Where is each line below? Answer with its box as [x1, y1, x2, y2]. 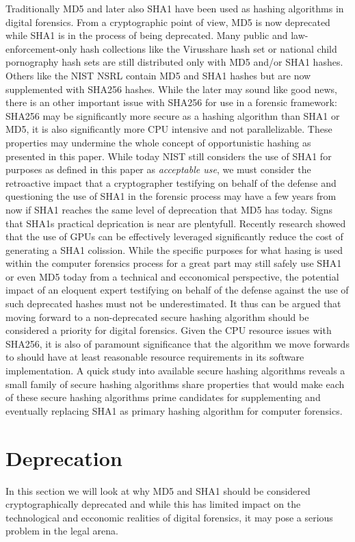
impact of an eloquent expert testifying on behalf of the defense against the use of [5, 283, 349, 297]
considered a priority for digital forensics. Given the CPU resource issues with [5, 323, 332, 337]
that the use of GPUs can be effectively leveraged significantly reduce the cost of [5, 229, 343, 244]
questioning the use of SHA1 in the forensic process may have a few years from [5, 189, 337, 203]
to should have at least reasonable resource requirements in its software [5, 350, 304, 364]
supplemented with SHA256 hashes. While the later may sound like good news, [5, 81, 337, 96]
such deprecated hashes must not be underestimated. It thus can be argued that [5, 296, 341, 311]
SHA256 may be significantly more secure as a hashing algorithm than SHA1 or [5, 108, 340, 122]
